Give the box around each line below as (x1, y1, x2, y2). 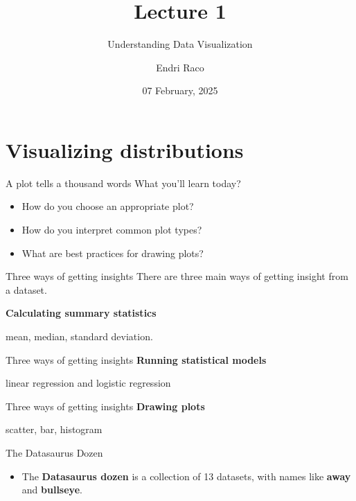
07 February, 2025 (142, 83, 218, 98)
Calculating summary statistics (6, 306, 157, 320)
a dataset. (6, 282, 47, 297)
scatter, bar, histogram (6, 422, 103, 437)
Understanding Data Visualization (107, 37, 253, 51)
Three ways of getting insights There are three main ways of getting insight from (6, 269, 348, 283)
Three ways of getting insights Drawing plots (6, 398, 205, 413)
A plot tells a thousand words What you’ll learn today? (6, 175, 241, 190)
